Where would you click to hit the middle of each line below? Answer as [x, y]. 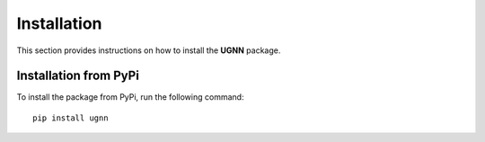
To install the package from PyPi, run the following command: [130, 97]
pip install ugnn [71, 118]
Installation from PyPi [78, 76]
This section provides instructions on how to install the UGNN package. [149, 50]
